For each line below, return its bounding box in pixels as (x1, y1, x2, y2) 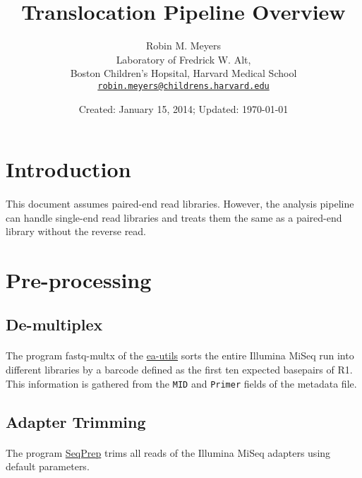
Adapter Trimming (6, 410, 146, 432)
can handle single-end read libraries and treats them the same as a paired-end (6, 210, 342, 225)
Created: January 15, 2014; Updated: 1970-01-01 (78, 101, 289, 116)
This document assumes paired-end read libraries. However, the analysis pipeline (6, 196, 354, 210)
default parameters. (6, 459, 90, 474)
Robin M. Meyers (145, 38, 222, 53)
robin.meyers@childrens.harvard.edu (97, 80, 270, 91)
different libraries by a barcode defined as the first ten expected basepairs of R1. (6, 362, 353, 377)
